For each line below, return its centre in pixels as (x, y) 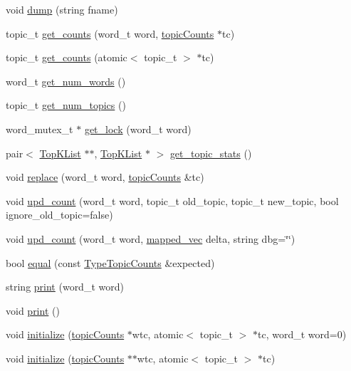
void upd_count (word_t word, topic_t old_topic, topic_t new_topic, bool (172, 200)
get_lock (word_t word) (138, 129)
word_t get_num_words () (66, 81)
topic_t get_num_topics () (66, 105)
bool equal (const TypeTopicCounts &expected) (110, 262)
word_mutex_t (40, 129)
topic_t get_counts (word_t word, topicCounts (110, 33)
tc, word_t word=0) (302, 334)
